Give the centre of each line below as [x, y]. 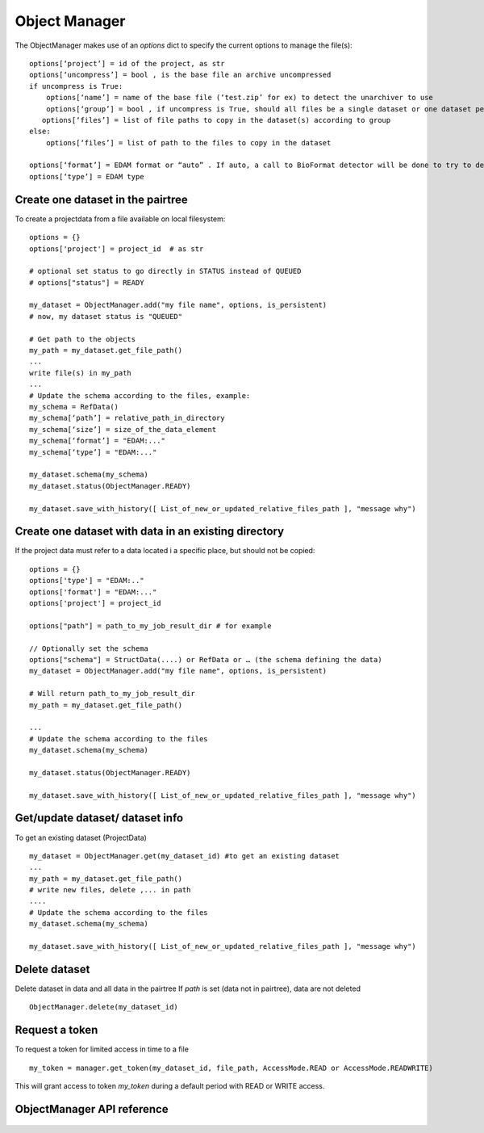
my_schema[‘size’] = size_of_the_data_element [123, 429]
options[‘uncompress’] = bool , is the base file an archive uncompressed [180, 75]
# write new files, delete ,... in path [110, 890]
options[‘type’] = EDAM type [87, 176]
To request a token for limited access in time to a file [102, 1049]
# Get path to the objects [83, 339]
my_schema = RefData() [74, 407]
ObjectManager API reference [92, 1109]
